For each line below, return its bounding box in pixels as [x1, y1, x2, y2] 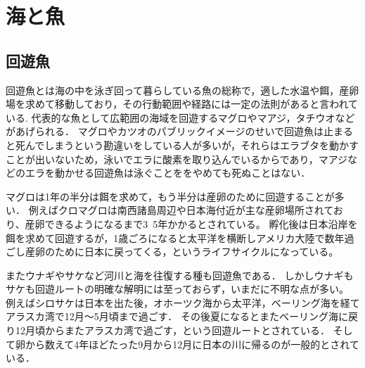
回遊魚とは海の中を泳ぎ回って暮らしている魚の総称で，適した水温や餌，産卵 [6, 82, 359, 97]
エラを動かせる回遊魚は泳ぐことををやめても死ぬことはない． [25, 165, 311, 180]
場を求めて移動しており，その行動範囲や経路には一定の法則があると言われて [6, 96, 359, 111]
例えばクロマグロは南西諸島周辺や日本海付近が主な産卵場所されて [28, 203, 333, 217]
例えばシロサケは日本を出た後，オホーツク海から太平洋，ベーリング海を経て [6, 295, 360, 310]
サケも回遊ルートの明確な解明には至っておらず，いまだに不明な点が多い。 [6, 281, 349, 296]
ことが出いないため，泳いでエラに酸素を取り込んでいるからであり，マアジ [6, 151, 348, 166]
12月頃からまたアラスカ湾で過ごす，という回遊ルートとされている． [15, 323, 330, 338]
